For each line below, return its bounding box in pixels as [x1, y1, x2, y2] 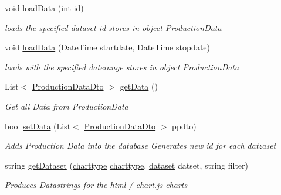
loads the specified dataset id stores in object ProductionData [5, 21, 222, 33]
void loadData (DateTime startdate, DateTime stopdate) [5, 41, 211, 53]
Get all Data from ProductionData [5, 100, 128, 112]
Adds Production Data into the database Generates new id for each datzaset [5, 139, 276, 152]
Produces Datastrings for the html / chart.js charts [5, 179, 188, 191]
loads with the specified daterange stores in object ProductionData [5, 60, 239, 73]
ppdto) [172, 119, 197, 132]
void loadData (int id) [5, 2, 84, 13]
